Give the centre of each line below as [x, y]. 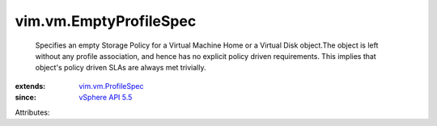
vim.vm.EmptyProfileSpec [106, 21]
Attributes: [32, 112]
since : [25, 98]
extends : [30, 86]
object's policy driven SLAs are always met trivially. [121, 68]
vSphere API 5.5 [106, 98]
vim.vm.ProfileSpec [111, 86]
